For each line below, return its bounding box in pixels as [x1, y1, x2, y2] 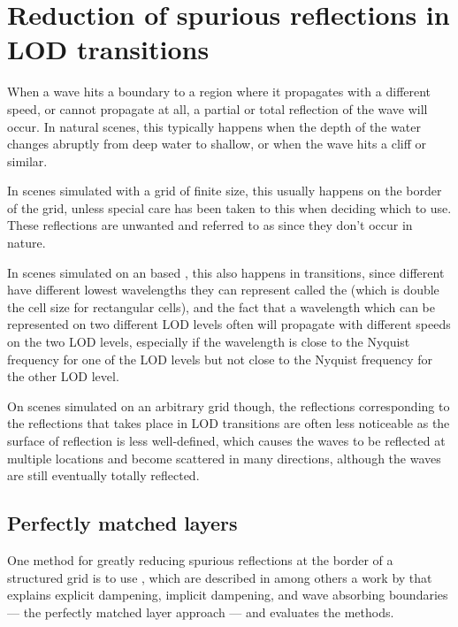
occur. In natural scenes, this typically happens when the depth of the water [7, 117, 421, 135]
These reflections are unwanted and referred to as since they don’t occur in [7, 216, 413, 234]
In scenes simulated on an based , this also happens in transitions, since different [7, 263, 445, 281]
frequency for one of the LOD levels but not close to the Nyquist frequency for [7, 349, 433, 368]
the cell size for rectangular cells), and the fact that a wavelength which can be [7, 297, 436, 316]
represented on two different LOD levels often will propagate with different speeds [7, 315, 451, 333]
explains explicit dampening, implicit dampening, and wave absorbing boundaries [7, 585, 448, 604]
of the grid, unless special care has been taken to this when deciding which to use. [7, 198, 452, 217]
